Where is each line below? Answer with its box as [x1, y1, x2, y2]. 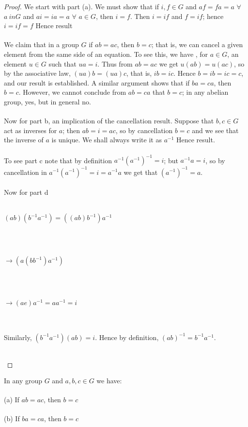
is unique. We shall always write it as [51, 135, 162, 145]
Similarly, [4, 332, 32, 342]
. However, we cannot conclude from [18, 87, 126, 97]
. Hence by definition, [95, 332, 159, 342]
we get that [124, 167, 158, 177]
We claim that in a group [4, 39, 79, 50]
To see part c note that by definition [4, 155, 112, 165]
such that [48, 58, 77, 68]
